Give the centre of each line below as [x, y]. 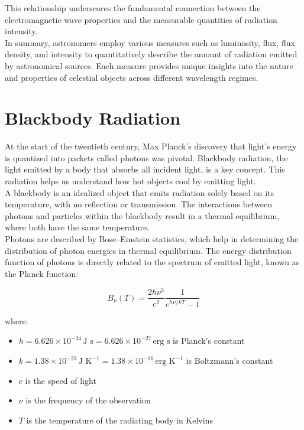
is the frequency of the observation [88, 400]
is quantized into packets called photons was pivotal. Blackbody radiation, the [146, 157]
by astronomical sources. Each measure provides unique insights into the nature [149, 65]
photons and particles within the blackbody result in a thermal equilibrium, [142, 215]
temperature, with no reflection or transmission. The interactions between [139, 204]
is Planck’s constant [209, 341]
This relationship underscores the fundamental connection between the [133, 8]
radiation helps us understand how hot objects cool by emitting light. [130, 181]
